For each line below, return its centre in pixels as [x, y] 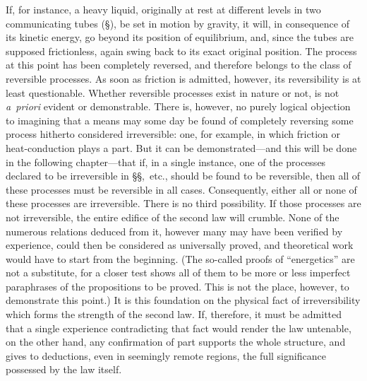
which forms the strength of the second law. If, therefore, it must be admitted [174, 314]
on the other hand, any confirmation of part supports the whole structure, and [176, 342]
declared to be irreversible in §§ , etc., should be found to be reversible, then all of [183, 176]
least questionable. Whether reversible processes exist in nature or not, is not [173, 92]
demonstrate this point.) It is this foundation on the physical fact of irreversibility [183, 300]
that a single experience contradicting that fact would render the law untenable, [179, 328]
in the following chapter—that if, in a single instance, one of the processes [166, 162]
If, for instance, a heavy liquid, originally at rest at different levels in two [163, 9]
